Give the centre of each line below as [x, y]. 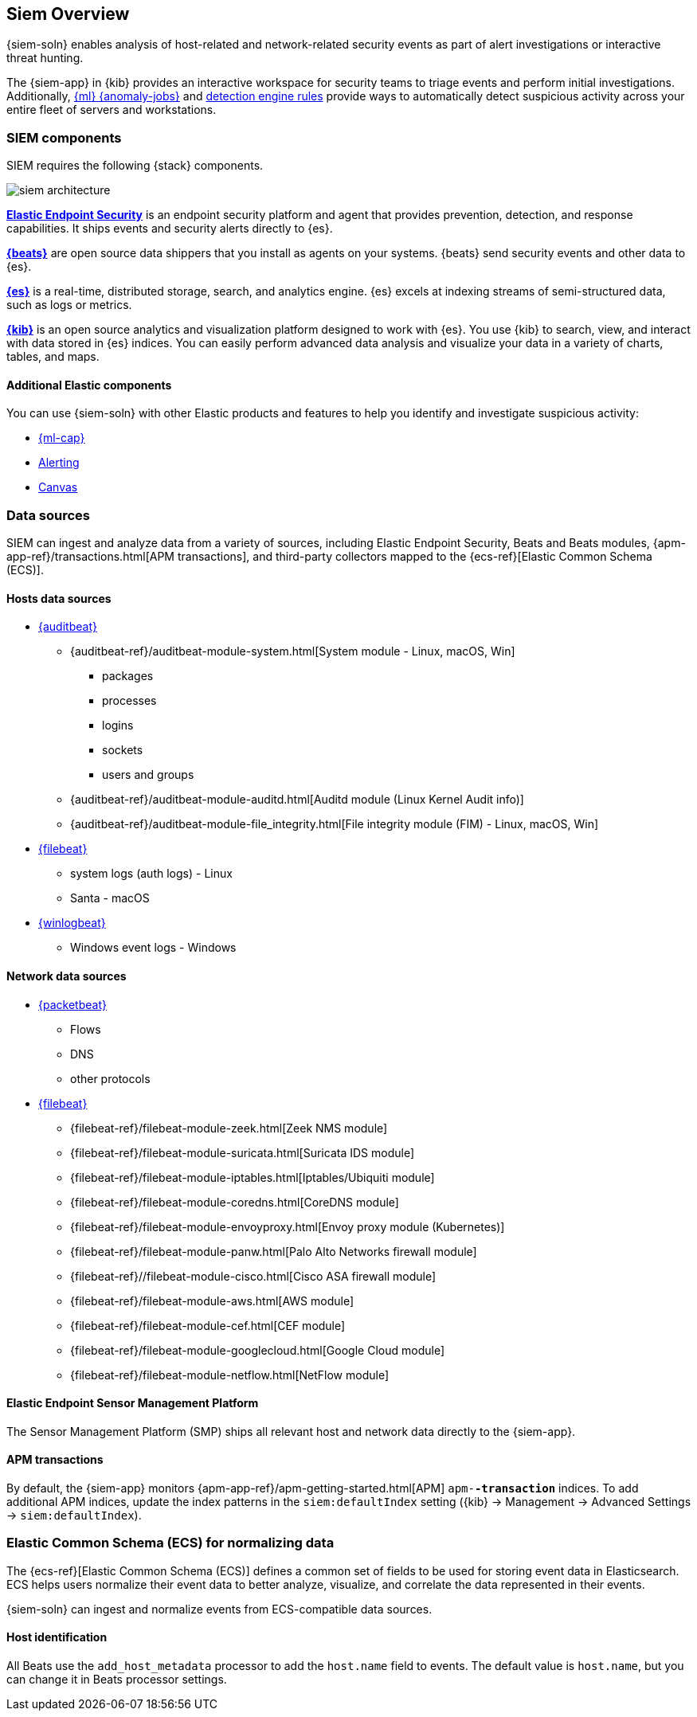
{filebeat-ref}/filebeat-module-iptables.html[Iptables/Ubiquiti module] [253, 1177]
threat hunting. [45, 58]
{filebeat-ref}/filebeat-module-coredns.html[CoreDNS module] [235, 1202]
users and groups [148, 775]
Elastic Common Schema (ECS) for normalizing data [170, 1543]
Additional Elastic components [89, 385]
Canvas [58, 487]
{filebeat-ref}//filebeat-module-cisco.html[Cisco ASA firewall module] [253, 1276]
